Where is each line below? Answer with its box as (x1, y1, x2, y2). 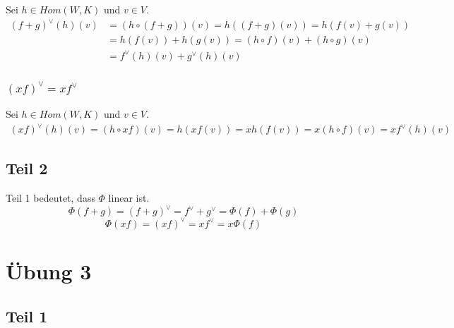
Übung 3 (6, 257, 92, 286)
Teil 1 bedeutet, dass (6, 190, 95, 205)
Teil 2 (6, 157, 48, 179)
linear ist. (108, 190, 150, 205)
